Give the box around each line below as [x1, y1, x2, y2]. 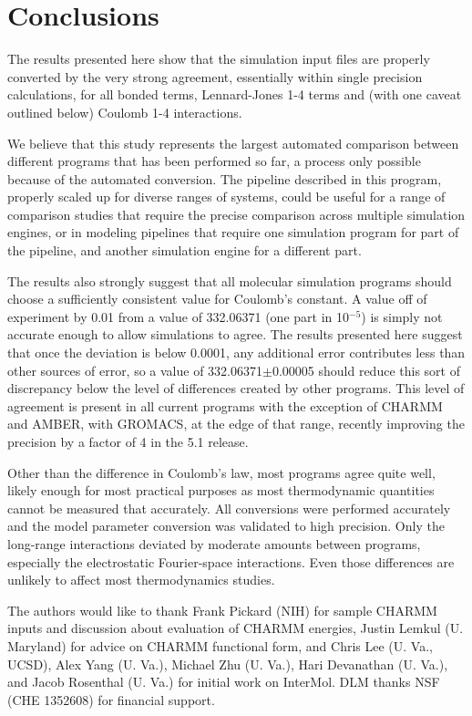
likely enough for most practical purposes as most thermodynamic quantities [7, 481, 435, 500]
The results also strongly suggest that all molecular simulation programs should [7, 271, 452, 290]
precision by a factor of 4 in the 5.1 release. [7, 432, 249, 451]
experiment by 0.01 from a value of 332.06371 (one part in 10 [7, 306, 350, 326]
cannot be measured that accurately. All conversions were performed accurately [7, 498, 451, 517]
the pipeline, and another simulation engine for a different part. [7, 241, 362, 260]
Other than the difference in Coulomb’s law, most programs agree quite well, [7, 462, 436, 482]
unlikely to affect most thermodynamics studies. [7, 570, 275, 589]
